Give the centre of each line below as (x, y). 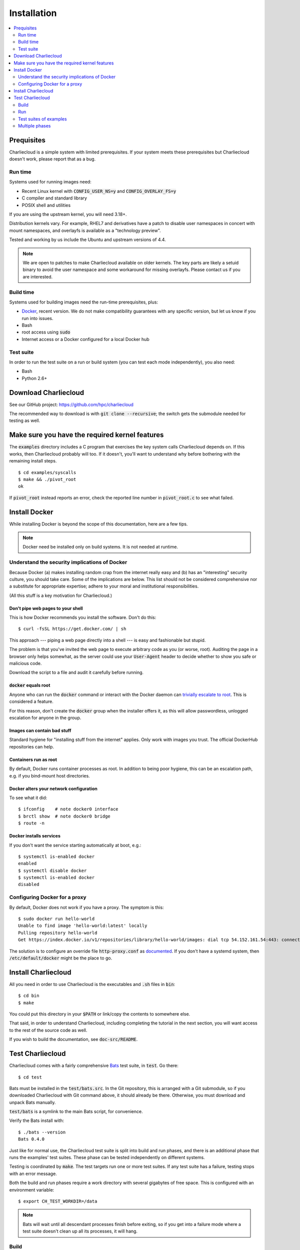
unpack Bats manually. (32, 1102)
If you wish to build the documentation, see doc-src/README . (73, 1039)
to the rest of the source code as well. (48, 1030)
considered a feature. (31, 701)
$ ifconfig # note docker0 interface (68, 809)
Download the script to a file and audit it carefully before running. (76, 672)
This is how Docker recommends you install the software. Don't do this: (83, 617)
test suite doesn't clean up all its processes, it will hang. (80, 1231)
